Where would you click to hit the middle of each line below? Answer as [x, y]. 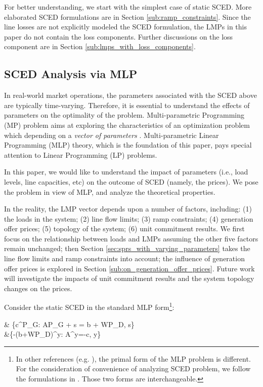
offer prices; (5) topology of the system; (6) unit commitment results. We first [124, 228]
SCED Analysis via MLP [71, 74]
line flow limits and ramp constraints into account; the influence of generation [124, 258]
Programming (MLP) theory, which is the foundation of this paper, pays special [128, 145]
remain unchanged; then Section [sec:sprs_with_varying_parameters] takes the [127, 248]
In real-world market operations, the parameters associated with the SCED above [130, 95]
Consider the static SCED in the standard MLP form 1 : [89, 306]
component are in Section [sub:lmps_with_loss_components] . [100, 46]
